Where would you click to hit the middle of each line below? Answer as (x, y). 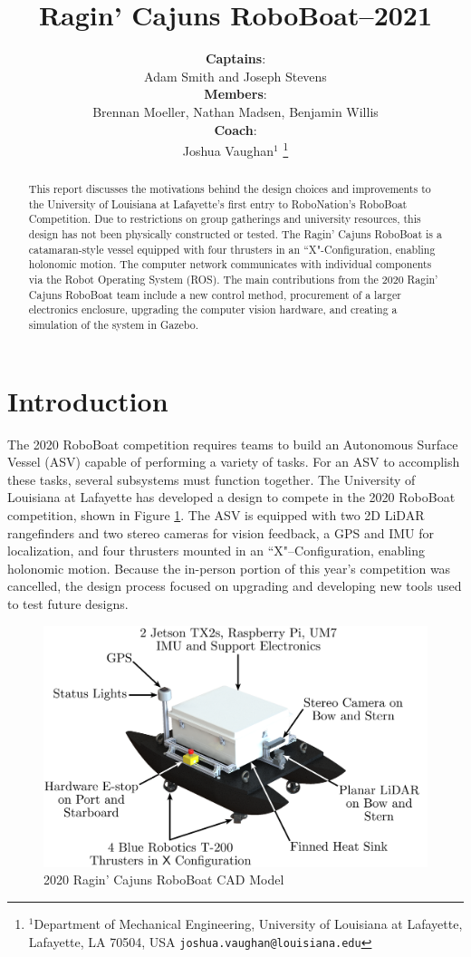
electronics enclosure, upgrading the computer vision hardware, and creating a (213, 309)
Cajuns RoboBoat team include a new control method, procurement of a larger (215, 294)
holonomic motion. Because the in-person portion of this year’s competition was (229, 568)
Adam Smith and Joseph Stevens (235, 76)
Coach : (235, 129)
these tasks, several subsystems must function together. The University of (211, 479)
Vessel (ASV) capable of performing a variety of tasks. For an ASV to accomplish (234, 462)
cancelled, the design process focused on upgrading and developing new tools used (235, 586)
